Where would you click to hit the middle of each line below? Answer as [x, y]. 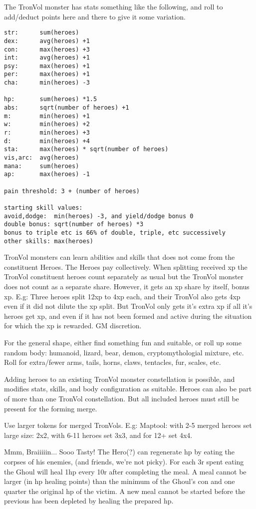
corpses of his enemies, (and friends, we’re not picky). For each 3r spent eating [124, 461]
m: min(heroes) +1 [47, 116]
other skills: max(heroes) [49, 241]
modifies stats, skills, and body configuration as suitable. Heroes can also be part [128, 389]
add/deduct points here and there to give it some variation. [95, 16]
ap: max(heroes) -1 [47, 174]
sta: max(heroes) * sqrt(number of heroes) [86, 149]
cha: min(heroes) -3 [47, 83]
